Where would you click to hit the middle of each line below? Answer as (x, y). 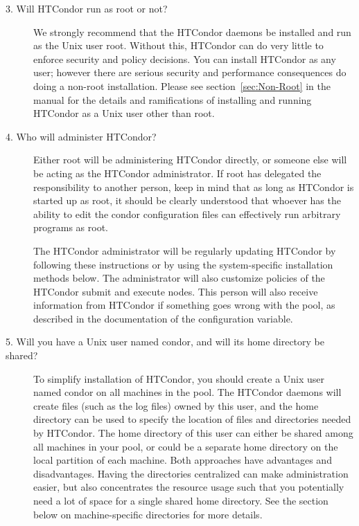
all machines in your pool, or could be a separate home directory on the (186, 446)
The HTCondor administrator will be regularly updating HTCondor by (185, 250)
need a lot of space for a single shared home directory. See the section (181, 500)
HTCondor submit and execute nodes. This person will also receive (176, 291)
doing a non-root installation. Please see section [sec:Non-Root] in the (182, 85)
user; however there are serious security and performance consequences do (190, 72)
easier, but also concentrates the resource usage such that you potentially (189, 487)
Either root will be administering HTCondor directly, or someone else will (190, 160)
